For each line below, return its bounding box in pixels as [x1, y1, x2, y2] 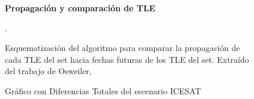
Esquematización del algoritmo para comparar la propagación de [5, 41, 240, 54]
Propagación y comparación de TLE [5, 2, 156, 14]
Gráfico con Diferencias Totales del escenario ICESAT [5, 84, 201, 97]
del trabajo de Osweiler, [5, 65, 92, 77]
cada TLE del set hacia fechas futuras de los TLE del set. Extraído [5, 53, 249, 65]
